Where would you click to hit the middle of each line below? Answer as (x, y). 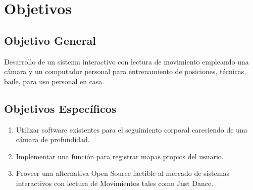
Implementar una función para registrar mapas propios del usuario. (120, 156)
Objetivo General (50, 40)
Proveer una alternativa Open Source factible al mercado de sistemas (122, 173)
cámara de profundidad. (53, 139)
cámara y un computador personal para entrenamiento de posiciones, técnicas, (125, 71)
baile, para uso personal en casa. (54, 81)
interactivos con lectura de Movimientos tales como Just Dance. (115, 183)
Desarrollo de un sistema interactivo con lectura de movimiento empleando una (126, 61)
